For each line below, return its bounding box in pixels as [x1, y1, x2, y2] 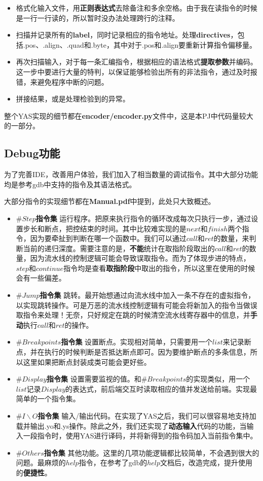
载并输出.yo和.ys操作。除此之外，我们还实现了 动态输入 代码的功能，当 [16, 420, 247, 431]
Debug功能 [4, 145, 60, 161]
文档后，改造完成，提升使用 [160, 457, 253, 468]
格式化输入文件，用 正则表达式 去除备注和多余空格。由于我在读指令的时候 [16, 3, 257, 13]
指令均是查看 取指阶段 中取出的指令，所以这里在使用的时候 [63, 262, 255, 273]
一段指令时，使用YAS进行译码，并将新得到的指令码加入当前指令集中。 [23, 430, 257, 441]
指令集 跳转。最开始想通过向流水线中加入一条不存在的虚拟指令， [40, 290, 255, 300]
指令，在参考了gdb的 [79, 457, 147, 468]
